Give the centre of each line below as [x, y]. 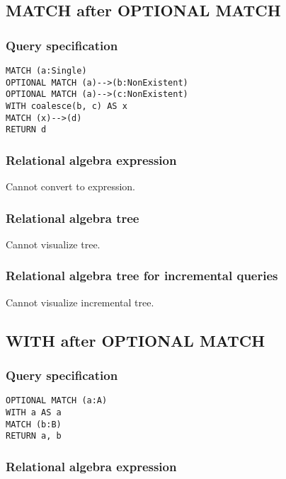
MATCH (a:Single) [46, 71]
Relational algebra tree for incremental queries [142, 276]
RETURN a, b [34, 436]
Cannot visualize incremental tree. [80, 302]
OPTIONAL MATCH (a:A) [57, 401]
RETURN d [26, 130]
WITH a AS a [34, 413]
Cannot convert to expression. [71, 186]
